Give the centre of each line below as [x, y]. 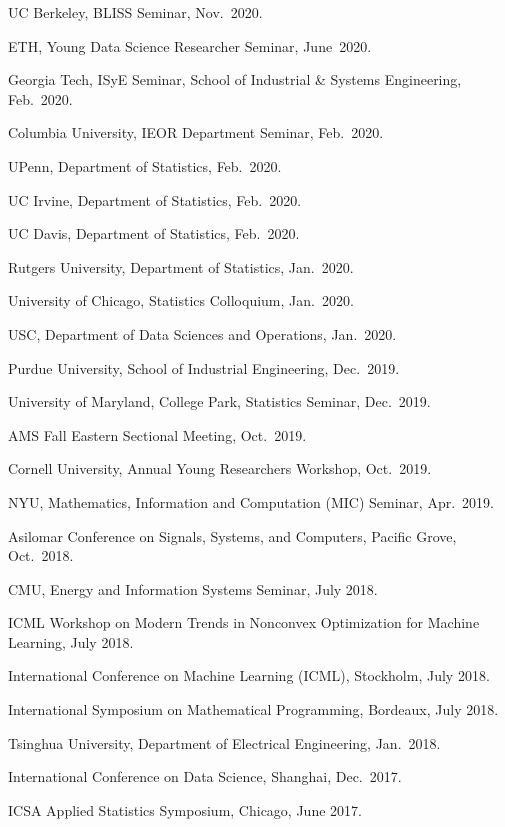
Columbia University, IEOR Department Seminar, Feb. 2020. [196, 132]
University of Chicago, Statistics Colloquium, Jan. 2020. [181, 300]
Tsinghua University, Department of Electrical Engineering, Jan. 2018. [224, 742]
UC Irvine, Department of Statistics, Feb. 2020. [155, 199]
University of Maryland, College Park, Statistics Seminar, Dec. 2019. [219, 401]
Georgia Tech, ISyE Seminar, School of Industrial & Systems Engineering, [235, 79]
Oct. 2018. [41, 555]
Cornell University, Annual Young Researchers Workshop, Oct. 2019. [220, 468]
